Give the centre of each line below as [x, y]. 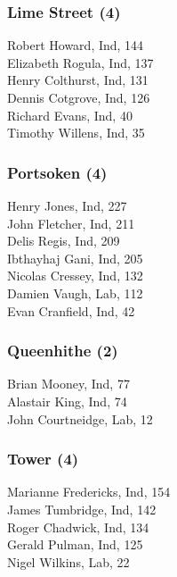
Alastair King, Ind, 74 [67, 401]
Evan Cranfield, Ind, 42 [71, 310]
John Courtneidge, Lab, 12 [80, 418]
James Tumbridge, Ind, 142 [82, 509]
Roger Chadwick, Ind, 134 [78, 527]
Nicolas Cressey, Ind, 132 [75, 276]
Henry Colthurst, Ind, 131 [78, 80]
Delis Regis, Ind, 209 [64, 241]
